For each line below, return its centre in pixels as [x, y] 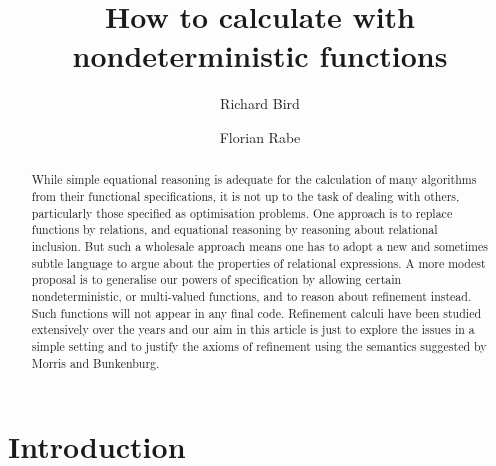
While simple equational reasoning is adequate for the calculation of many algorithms [254, 179]
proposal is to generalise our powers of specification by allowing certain [216, 279]
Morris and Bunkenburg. [95, 362]
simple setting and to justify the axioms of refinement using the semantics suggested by [259, 345]
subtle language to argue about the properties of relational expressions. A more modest [258, 262]
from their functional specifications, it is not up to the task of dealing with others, [245, 195]
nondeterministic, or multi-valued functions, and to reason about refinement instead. [251, 295]
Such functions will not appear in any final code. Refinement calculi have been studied [256, 312]
